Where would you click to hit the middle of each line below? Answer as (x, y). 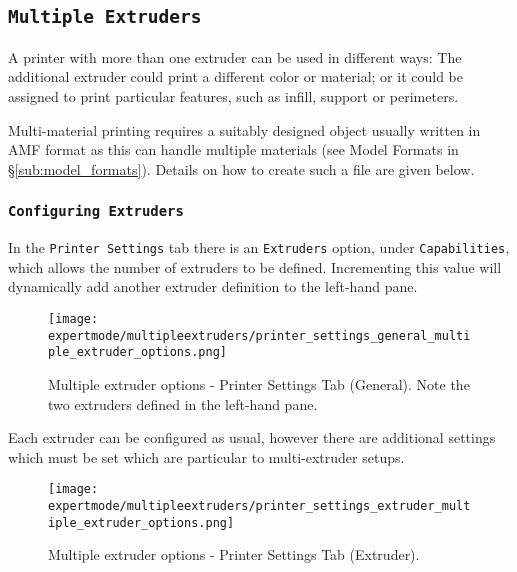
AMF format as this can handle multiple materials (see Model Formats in (233, 149)
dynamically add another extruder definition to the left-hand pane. (213, 286)
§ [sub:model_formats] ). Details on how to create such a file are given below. (241, 168)
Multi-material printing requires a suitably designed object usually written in (244, 129)
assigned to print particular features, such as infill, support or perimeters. (233, 95)
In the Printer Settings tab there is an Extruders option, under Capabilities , (259, 247)
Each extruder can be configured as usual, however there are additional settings (252, 437)
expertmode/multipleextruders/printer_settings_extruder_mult (259, 505)
